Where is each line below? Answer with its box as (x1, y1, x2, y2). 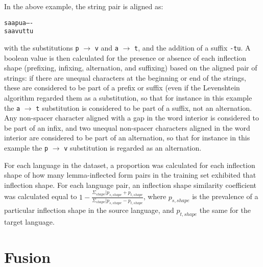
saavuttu (4, 28, 34, 35)
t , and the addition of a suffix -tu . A (134, 42, 251, 53)
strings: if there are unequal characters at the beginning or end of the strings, (4, 72, 246, 83)
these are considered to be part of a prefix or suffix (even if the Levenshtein (4, 82, 240, 93)
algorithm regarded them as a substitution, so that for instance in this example (4, 92, 252, 103)
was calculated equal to (4, 191, 77, 202)
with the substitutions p (4, 42, 79, 53)
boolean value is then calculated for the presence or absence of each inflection (4, 52, 246, 63)
